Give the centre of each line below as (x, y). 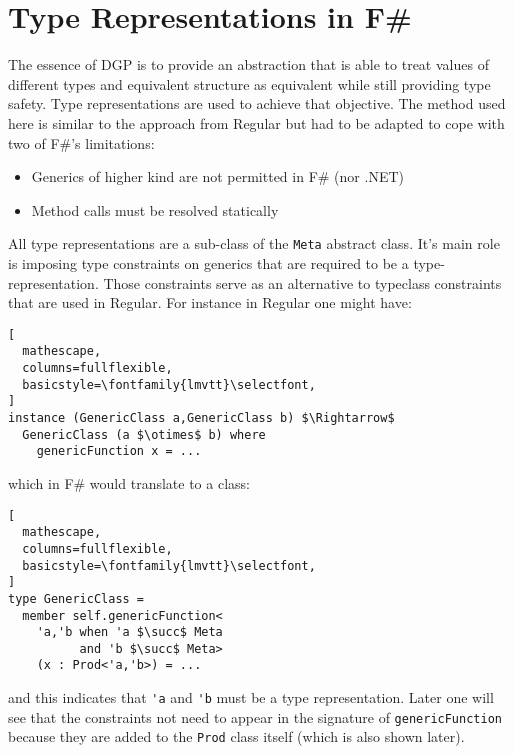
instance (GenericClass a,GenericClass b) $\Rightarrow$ (201, 418)
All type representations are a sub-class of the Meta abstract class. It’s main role (254, 243)
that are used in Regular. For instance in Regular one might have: (210, 302)
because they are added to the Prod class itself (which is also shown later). (236, 736)
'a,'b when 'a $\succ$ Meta (129, 632)
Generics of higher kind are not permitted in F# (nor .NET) (217, 176)
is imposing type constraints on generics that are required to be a (208, 262)
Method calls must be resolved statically (155, 209)
